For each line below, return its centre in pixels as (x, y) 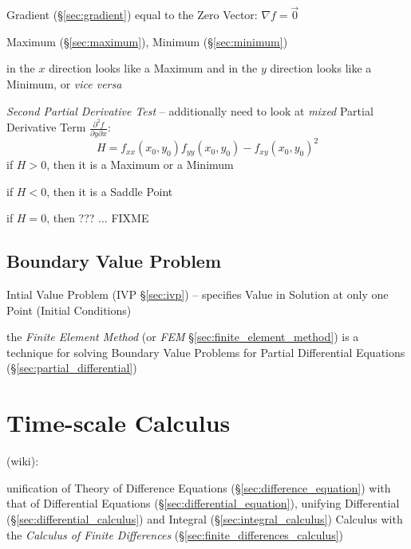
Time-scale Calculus (119, 423)
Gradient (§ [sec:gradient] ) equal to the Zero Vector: (132, 15)
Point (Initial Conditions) (69, 310)
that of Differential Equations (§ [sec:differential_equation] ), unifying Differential (203, 503)
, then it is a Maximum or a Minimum (140, 165)
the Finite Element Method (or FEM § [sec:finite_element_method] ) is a (183, 337)
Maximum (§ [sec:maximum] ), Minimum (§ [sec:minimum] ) (147, 41)
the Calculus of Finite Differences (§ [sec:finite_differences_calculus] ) (175, 534)
